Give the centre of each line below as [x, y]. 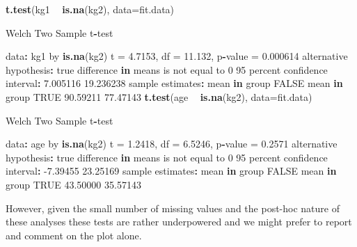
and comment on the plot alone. [74, 235]
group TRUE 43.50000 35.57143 [73, 184]
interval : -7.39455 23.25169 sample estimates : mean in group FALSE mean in [171, 171]
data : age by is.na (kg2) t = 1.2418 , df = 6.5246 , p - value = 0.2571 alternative [172, 144]
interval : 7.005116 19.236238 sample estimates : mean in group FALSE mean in [174, 83]
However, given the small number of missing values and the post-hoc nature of [173, 208]
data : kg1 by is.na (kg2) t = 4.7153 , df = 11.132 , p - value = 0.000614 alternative [177, 56]
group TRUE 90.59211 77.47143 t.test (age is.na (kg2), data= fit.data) [159, 96]
